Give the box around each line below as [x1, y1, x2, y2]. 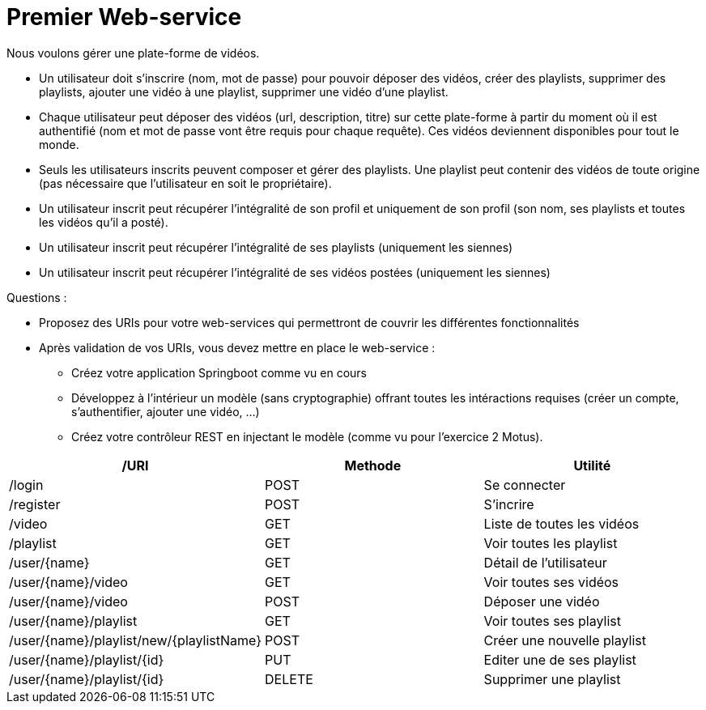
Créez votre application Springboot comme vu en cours [71, 365, 368, 380]
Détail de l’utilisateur [483, 554, 607, 571]
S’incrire [483, 495, 534, 512]
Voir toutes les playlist [483, 534, 618, 551]
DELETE [265, 670, 313, 687]
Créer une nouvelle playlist [483, 631, 646, 648]
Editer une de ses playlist [483, 651, 636, 668]
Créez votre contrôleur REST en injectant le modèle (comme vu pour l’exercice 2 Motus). [71, 429, 543, 444]
